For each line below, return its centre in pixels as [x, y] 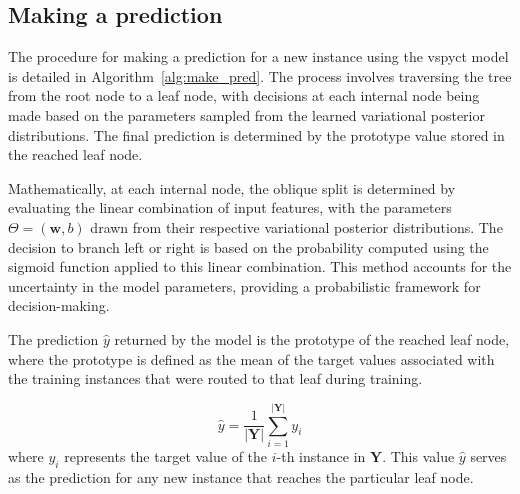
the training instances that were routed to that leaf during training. [215, 378]
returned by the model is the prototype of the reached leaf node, [312, 338]
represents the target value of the [166, 455]
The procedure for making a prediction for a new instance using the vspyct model [258, 56]
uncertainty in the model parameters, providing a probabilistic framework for [244, 285]
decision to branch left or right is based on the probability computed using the [248, 246]
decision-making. [59, 305]
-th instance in [321, 455]
